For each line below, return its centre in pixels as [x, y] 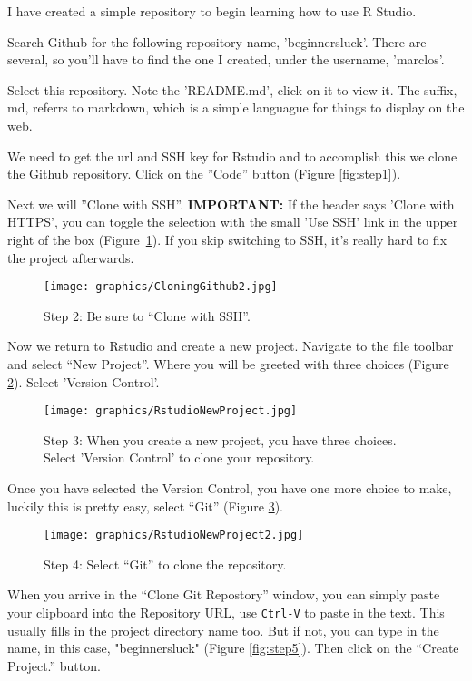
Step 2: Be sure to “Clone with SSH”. [147, 315]
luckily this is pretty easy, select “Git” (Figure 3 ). [146, 506]
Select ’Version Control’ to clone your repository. [179, 457]
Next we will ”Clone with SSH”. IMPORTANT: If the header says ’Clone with [231, 204]
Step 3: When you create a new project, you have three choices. [220, 439]
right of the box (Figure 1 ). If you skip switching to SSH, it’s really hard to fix [227, 239]
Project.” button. [54, 665]
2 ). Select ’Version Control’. [84, 381]
